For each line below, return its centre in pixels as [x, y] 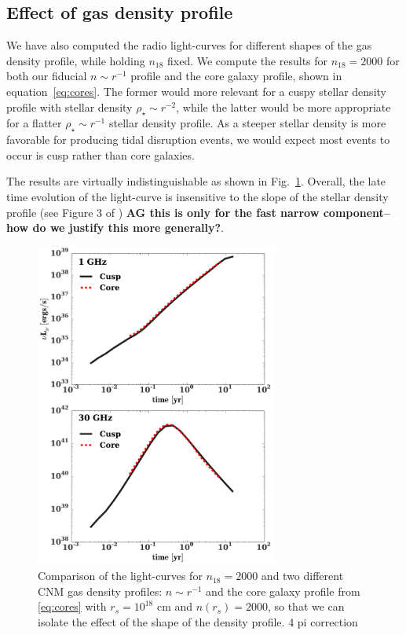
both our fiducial [47, 76]
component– [357, 212]
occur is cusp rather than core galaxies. [101, 154]
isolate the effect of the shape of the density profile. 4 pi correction [198, 621]
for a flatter [34, 123]
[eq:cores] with [72, 606]
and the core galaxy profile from [283, 591]
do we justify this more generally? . [128, 228]
